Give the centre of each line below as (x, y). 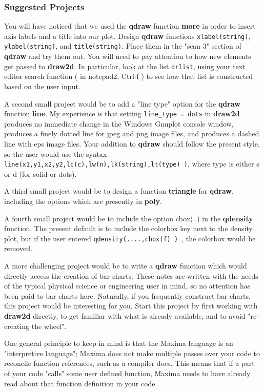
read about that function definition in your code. (81, 383)
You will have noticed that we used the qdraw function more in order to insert (130, 26)
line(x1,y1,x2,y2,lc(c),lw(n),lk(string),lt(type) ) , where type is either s (132, 164)
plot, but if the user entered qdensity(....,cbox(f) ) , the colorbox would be (130, 238)
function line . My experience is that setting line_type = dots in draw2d (122, 114)
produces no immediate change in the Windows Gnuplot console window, (119, 123)
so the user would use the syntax (56, 153)
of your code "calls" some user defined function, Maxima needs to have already (127, 373)
